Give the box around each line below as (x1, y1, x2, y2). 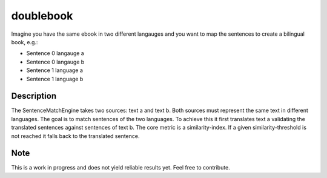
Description (11, 91, 57, 101)
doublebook (11, 9, 73, 22)
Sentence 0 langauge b (26, 58, 85, 65)
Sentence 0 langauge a (26, 50, 84, 57)
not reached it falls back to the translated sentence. (11, 132, 140, 139)
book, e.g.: (11, 38, 38, 45)
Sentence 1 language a (26, 67, 83, 74)
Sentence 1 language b (26, 75, 84, 82)
